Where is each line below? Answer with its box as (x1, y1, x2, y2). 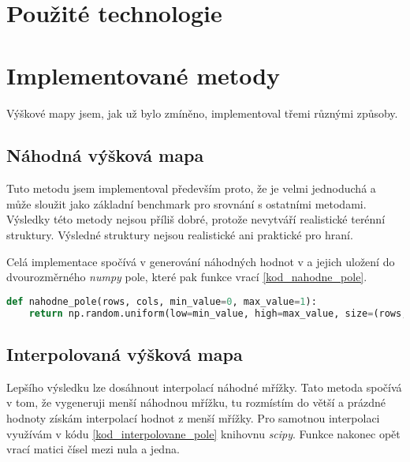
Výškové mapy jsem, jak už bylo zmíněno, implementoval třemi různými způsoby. (6, 104, 398, 121)
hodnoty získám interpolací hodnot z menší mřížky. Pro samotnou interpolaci (6, 410, 380, 426)
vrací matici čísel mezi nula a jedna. (6, 441, 180, 457)
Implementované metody (6, 58, 281, 91)
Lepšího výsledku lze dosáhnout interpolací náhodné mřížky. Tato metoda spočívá (6, 378, 402, 395)
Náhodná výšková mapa (6, 143, 204, 167)
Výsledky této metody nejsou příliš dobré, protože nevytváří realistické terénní (6, 211, 386, 227)
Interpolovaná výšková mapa (6, 342, 243, 366)
